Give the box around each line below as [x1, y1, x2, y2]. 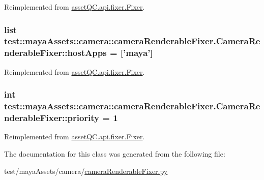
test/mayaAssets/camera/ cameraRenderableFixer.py [4, 165, 168, 176]
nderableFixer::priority [4, 111, 100, 124]
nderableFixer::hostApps [4, 46, 107, 59]
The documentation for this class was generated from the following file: [4, 148, 225, 159]
